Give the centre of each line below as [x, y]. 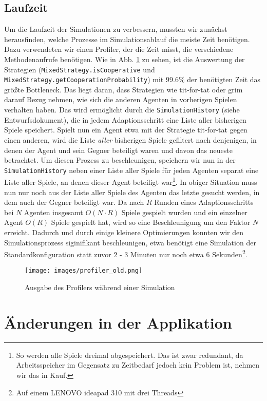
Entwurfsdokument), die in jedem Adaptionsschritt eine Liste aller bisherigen [125, 119]
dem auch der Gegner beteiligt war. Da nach [74, 202]
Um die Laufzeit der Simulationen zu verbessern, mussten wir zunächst [116, 29]
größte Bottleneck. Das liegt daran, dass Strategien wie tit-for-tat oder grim [123, 89]
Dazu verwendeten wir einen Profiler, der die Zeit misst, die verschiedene [119, 49]
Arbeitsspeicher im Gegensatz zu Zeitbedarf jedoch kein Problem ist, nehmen [138, 365]
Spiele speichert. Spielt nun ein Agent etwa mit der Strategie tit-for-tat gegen [126, 130]
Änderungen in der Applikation [118, 322]
